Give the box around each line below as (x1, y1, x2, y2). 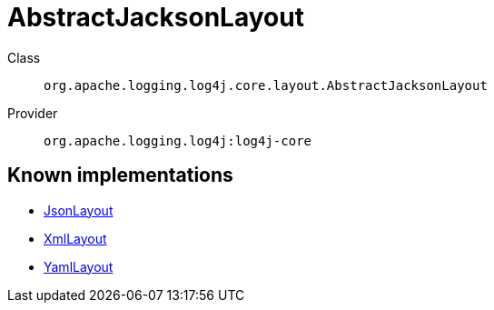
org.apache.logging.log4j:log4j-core (44, 133, 312, 148)
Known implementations (7, 164, 233, 187)
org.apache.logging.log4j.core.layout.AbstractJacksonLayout (44, 77, 488, 93)
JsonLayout (44, 202, 114, 218)
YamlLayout (44, 258, 114, 275)
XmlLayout (44, 230, 107, 246)
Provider (7, 105, 58, 121)
